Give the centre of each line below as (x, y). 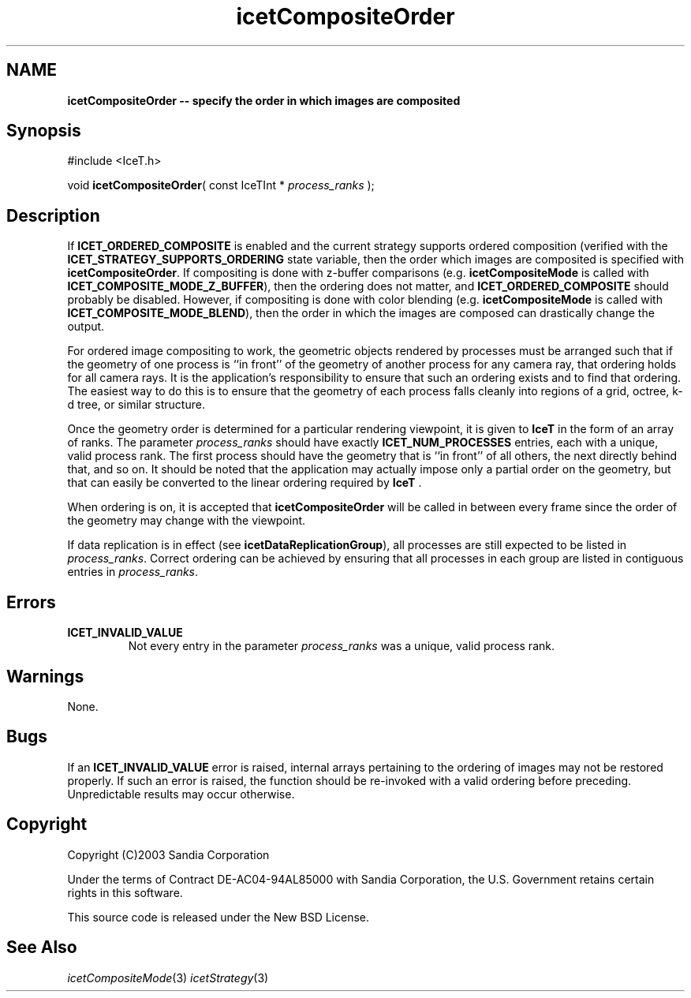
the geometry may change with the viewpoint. (187, 521)
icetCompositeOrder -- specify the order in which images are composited (264, 100)
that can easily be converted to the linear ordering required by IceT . (245, 483)
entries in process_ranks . (133, 572)
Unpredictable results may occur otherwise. (181, 794)
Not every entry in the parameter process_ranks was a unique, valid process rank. (341, 646)
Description (53, 215)
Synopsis (44, 131)
